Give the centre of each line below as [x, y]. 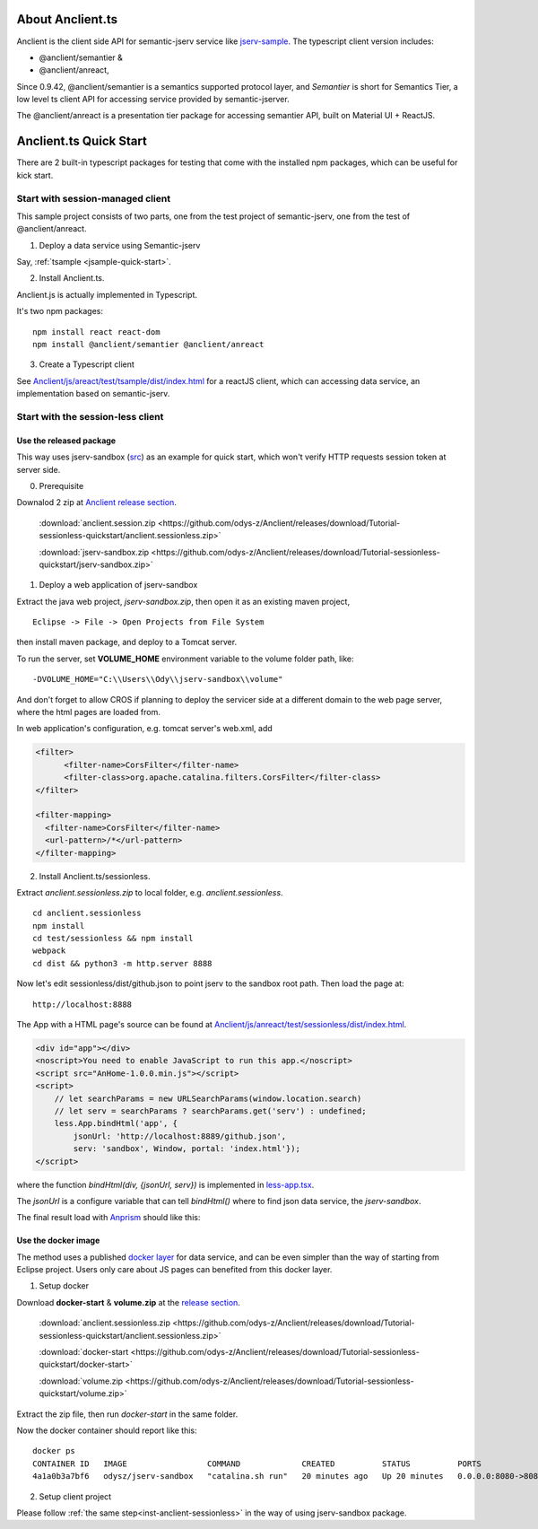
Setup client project [75, 1496]
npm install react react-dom [96, 332]
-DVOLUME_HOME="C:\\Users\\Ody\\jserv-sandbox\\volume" [158, 679]
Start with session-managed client [93, 198]
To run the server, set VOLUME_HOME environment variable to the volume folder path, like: [185, 659]
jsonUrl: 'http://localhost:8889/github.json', [180, 1136]
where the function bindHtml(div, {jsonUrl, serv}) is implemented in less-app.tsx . [165, 1184]
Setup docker [64, 1286]
